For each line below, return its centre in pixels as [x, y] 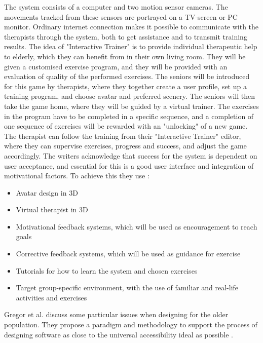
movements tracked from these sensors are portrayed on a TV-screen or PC [121, 16]
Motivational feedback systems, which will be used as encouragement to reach [137, 226]
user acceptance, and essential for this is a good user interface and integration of [129, 165]
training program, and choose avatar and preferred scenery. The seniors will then [129, 96]
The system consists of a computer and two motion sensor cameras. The [116, 7]
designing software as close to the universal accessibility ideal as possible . [119, 334]
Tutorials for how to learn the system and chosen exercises [107, 270]
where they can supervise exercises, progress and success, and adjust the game [125, 146]
